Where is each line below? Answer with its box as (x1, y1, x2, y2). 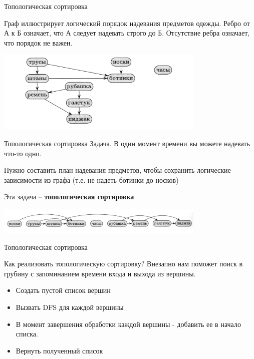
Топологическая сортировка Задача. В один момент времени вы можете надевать (4, 138, 250, 149)
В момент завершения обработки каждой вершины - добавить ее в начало (16, 318, 241, 329)
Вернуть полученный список (16, 345, 103, 355)
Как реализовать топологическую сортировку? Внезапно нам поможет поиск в (4, 258, 243, 269)
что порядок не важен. (4, 37, 73, 48)
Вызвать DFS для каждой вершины (16, 301, 124, 312)
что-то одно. (4, 148, 42, 158)
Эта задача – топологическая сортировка (4, 191, 134, 202)
